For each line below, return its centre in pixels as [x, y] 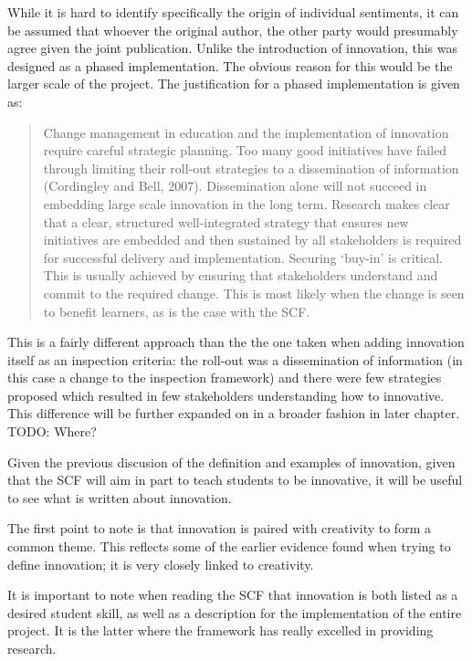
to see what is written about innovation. [120, 497]
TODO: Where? [52, 431]
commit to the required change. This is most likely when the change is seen [254, 293]
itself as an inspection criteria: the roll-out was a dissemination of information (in [235, 359]
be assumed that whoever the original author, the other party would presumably [233, 30]
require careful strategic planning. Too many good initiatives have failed [245, 150]
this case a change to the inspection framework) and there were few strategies [225, 378]
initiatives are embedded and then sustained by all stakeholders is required [252, 240]
